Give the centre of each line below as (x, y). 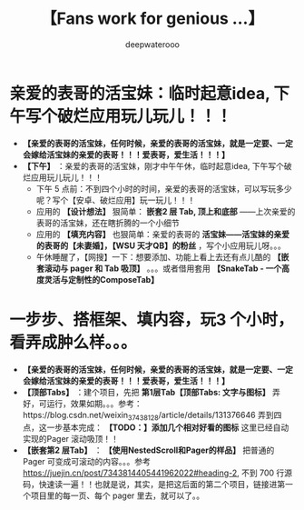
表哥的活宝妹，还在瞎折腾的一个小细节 (108, 223)
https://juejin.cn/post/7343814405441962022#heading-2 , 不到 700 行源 (157, 473)
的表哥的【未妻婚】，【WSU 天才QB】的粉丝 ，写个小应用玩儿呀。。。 (161, 245)
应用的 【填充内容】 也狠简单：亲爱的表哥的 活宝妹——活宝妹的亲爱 (163, 234)
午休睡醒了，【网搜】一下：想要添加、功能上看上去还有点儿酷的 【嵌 (162, 256)
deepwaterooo (152, 44)
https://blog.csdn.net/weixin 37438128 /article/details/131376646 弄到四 (152, 416)
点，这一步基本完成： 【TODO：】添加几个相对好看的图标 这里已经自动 (156, 427)
